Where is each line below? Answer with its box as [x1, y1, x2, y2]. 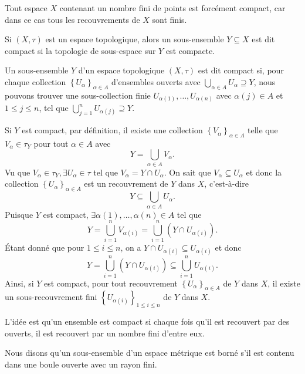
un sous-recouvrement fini [5, 291, 97, 303]
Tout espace [5, 2, 48, 14]
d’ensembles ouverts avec [111, 75, 201, 87]
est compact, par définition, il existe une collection [22, 124, 203, 136]
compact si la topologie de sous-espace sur [5, 44, 156, 56]
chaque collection [5, 75, 66, 87]
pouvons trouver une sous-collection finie [5, 89, 151, 101]
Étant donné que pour [5, 241, 84, 254]
